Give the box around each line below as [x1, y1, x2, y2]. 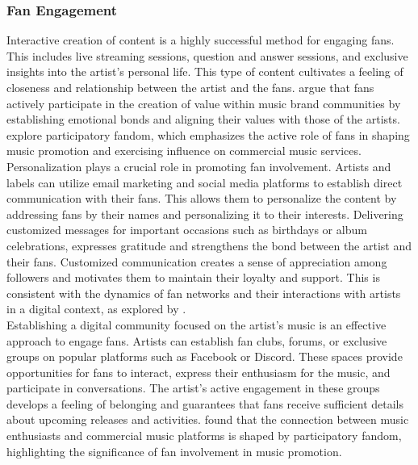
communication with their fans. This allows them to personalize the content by [6, 190, 397, 207]
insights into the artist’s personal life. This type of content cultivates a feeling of [6, 63, 403, 80]
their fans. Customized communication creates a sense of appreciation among [6, 253, 387, 270]
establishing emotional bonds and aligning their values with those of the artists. [6, 111, 400, 128]
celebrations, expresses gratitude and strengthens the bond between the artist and [6, 237, 412, 253]
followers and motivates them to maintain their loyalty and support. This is [6, 269, 380, 286]
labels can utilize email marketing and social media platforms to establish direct [6, 174, 403, 191]
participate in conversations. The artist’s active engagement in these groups [6, 379, 380, 396]
